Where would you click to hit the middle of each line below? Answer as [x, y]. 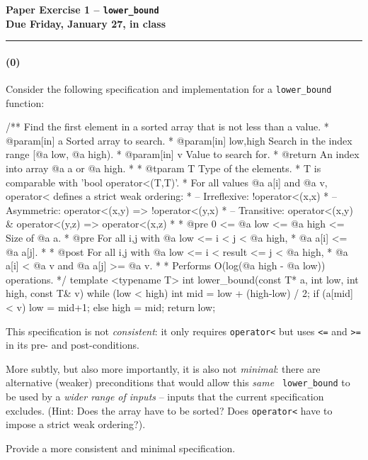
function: [25, 102]
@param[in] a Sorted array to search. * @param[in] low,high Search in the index [179, 140]
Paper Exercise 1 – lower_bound [82, 9]
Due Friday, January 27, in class [86, 23]
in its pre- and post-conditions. [73, 345]
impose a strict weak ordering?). [76, 424]
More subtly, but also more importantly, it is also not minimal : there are [163, 368]
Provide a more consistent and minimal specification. [121, 448]
